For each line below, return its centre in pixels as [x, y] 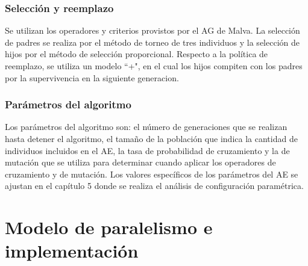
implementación [72, 251]
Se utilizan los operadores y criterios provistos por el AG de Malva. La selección [152, 30]
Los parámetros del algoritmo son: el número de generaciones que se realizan [146, 127]
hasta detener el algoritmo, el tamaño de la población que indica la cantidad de [151, 138]
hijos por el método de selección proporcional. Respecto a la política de [137, 54]
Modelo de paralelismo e [109, 227]
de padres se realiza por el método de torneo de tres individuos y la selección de [152, 42]
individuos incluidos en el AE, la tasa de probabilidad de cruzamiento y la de [147, 150]
